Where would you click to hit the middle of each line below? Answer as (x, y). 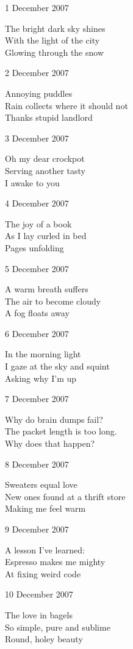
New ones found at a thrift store (65, 496)
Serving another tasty (45, 170)
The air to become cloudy (53, 301)
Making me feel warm (45, 508)
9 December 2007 (37, 529)
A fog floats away (37, 313)
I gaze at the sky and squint (57, 366)
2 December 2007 (37, 73)
